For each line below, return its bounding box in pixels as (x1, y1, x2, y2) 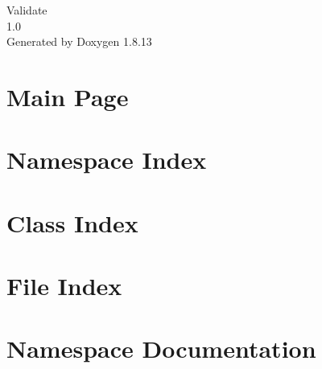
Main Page (6, 80, 129, 113)
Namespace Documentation (6, 332, 316, 365)
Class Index (6, 206, 138, 239)
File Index (6, 269, 122, 302)
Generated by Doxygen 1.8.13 (6, 33, 152, 50)
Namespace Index (6, 143, 207, 176)
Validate (6, 2, 47, 18)
